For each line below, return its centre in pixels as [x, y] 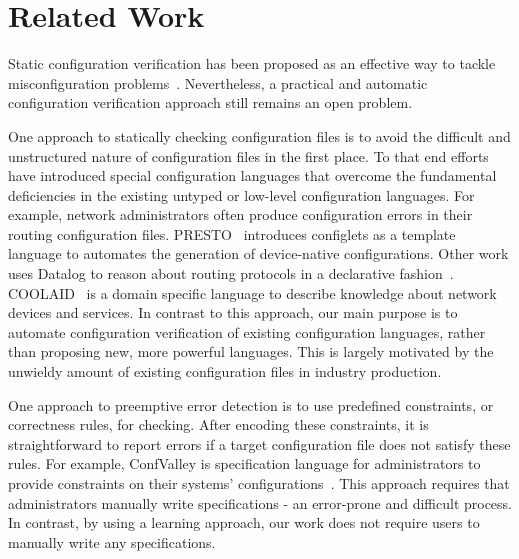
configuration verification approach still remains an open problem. [210, 102]
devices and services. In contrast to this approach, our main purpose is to [233, 312]
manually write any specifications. [112, 541]
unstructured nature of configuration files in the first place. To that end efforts [248, 155]
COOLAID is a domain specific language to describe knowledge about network [252, 292]
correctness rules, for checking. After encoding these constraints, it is [218, 424]
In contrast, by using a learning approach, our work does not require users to [244, 522]
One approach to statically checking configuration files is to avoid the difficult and [259, 135]
